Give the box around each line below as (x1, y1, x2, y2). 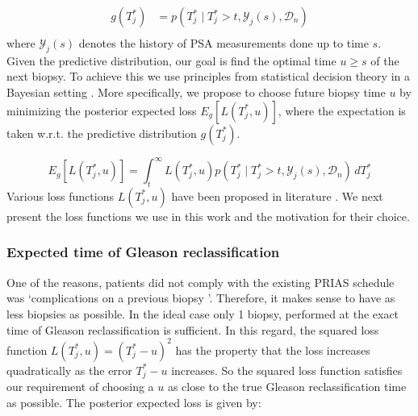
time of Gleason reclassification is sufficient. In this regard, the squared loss (6, 321, 379, 338)
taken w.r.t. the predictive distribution (6, 124, 197, 141)
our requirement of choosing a (6, 378, 154, 395)
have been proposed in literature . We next (171, 187, 383, 204)
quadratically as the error (6, 361, 132, 378)
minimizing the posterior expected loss (6, 102, 197, 119)
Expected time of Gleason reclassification (6, 242, 280, 262)
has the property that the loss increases (175, 341, 370, 358)
